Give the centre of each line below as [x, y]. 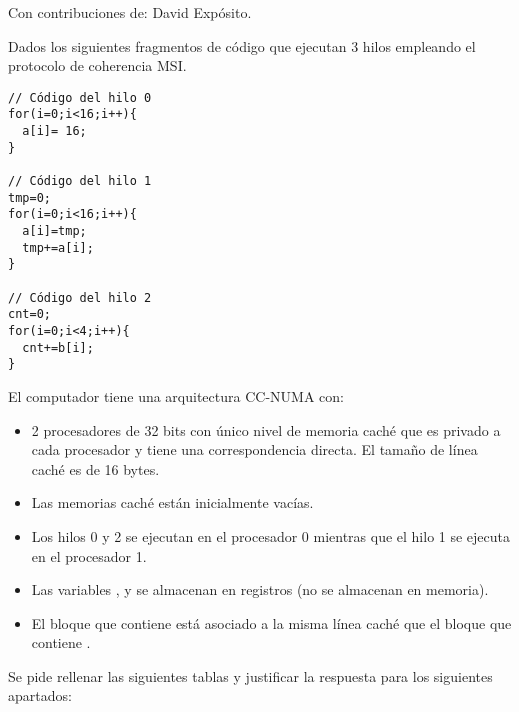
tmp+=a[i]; [58, 247]
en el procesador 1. [89, 555]
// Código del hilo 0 [80, 97]
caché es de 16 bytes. [95, 468]
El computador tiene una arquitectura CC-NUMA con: [176, 395]
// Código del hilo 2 [80, 297]
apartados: [40, 695]
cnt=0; [29, 314]
